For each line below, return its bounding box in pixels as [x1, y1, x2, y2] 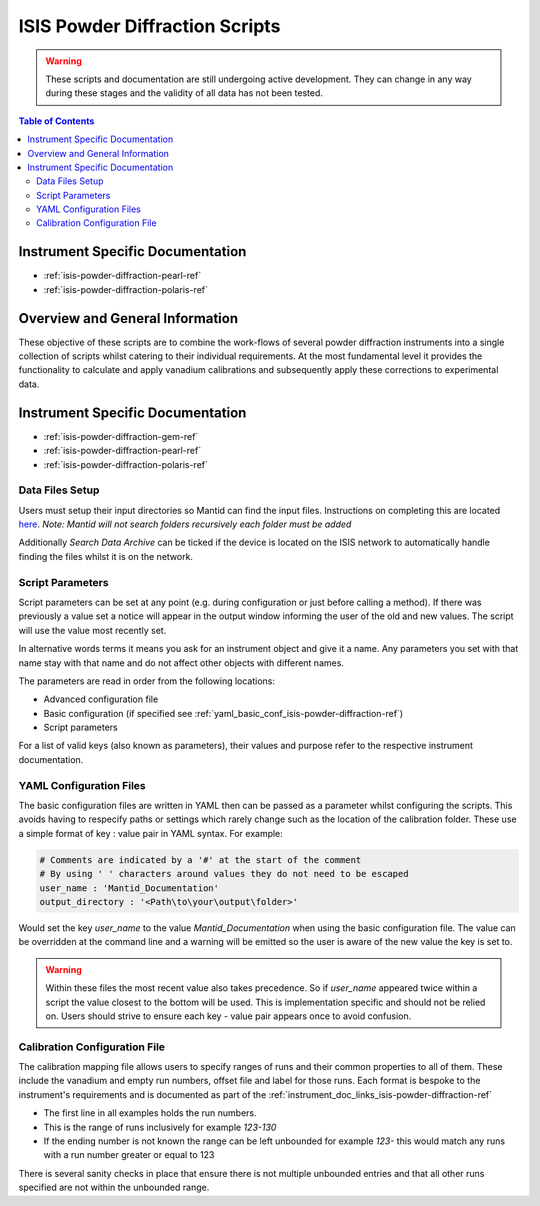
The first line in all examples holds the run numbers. [43, 1107, 257, 1119]
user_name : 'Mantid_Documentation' [39, 882, 220, 894]
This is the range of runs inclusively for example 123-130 [43, 1121, 277, 1133]
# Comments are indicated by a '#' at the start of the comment [39, 854, 362, 865]
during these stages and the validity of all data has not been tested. [45, 87, 324, 99]
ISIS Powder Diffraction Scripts [18, 15, 281, 37]
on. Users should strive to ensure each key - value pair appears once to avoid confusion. [45, 1010, 412, 1022]
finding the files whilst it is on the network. [18, 550, 194, 562]
